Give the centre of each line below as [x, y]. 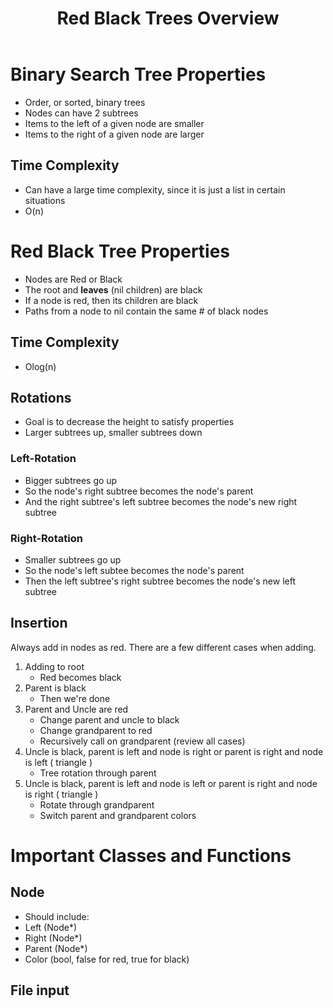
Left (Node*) [50, 927]
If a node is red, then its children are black [111, 300]
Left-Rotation [43, 459]
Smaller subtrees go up [73, 559]
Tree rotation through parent [98, 773]
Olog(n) [40, 366]
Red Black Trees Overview [168, 18]
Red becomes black [80, 677]
